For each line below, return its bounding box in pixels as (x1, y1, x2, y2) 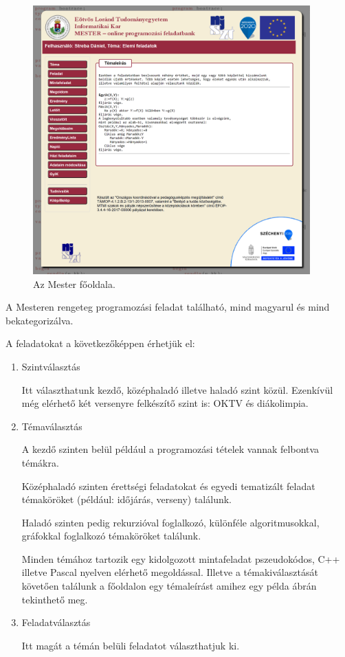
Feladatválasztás (21, 615, 91, 630)
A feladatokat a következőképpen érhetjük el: (5, 336, 195, 350)
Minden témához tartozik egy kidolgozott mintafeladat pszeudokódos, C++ (21, 551, 340, 566)
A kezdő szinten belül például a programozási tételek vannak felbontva (21, 442, 320, 456)
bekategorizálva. (5, 313, 74, 327)
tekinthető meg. (21, 592, 88, 606)
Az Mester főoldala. (33, 276, 115, 291)
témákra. (21, 455, 59, 469)
